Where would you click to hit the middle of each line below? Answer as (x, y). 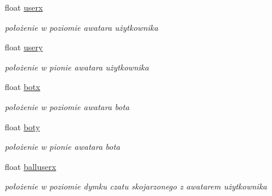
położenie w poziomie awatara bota (67, 106)
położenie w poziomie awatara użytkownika (82, 27)
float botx (22, 87)
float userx (24, 7)
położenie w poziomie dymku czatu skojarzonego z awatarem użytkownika (136, 186)
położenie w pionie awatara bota (62, 147)
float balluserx (30, 166)
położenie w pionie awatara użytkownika (77, 67)
